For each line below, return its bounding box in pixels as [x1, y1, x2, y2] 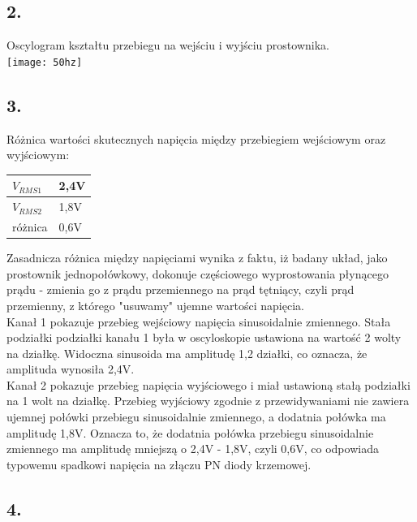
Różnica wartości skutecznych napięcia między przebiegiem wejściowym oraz [6, 130, 386, 147]
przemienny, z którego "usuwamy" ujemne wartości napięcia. [6, 296, 304, 313]
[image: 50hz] [6, 56, 83, 68]
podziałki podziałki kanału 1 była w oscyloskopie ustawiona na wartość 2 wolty [6, 329, 402, 346]
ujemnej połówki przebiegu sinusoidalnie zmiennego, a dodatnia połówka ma [6, 408, 386, 425]
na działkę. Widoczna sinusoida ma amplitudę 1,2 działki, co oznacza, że [6, 344, 368, 361]
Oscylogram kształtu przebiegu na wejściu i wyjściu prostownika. [6, 37, 329, 54]
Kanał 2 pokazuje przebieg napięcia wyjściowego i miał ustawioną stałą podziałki [6, 376, 411, 393]
